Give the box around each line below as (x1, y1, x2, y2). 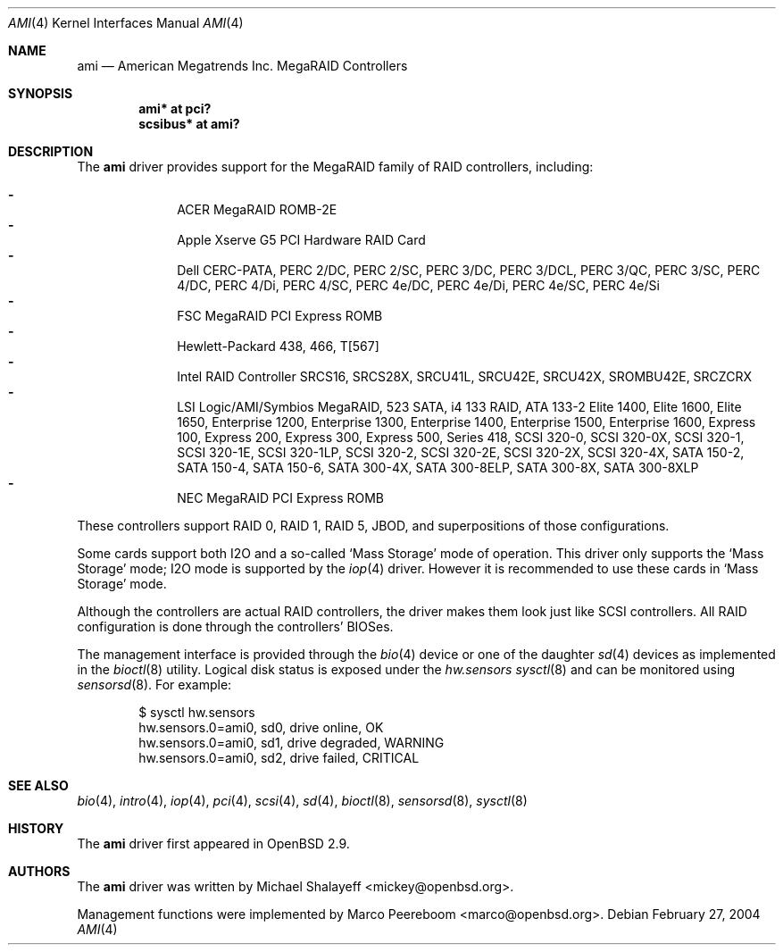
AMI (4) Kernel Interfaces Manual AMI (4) (8, 15, 244, 30)
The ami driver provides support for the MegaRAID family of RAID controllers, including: (77, 159, 594, 174)
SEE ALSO (8, 778, 69, 793)
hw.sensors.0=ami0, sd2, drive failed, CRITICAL (138, 750, 420, 765)
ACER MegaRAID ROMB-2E (177, 202, 337, 217)
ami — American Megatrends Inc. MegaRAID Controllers (77, 58, 408, 73)
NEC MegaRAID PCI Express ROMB (177, 490, 384, 505)
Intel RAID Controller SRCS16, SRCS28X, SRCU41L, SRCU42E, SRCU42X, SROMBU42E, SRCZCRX (177, 369, 752, 384)
